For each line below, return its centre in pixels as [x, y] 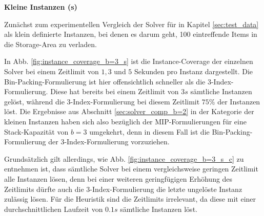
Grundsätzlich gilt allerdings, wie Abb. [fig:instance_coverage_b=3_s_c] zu [124, 158]
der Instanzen [239, 101]
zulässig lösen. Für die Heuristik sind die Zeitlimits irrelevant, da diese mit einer [130, 199]
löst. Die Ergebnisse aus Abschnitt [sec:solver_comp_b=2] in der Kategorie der [129, 111]
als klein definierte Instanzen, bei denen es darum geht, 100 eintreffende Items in [131, 34]
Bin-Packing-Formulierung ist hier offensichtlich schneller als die [105, 81]
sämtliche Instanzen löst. [159, 209]
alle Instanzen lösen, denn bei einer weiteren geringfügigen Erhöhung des [118, 178]
